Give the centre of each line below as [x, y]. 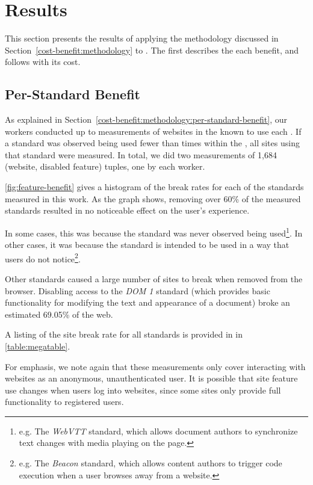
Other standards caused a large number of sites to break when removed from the [154, 278]
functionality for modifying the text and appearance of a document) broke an [147, 302]
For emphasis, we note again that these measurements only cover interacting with [155, 366]
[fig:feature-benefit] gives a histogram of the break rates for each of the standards [154, 187]
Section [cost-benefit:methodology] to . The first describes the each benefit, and [152, 50]
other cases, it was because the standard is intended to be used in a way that [147, 245]
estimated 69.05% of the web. [59, 314]
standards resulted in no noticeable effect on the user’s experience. [127, 210]
